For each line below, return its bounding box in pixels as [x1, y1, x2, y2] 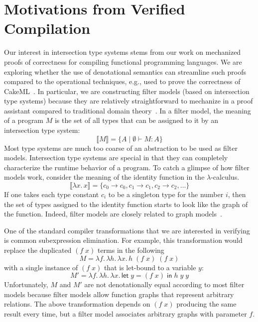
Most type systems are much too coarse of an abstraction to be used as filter [4, 142, 238, 153]
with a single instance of [4, 262, 78, 272]
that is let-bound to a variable [104, 262, 196, 272]
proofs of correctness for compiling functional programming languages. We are [4, 56, 242, 67]
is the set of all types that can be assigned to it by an [54, 115, 219, 125]
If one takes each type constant [4, 189, 99, 200]
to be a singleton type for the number [108, 189, 224, 200]
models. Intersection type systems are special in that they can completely [4, 152, 228, 163]
